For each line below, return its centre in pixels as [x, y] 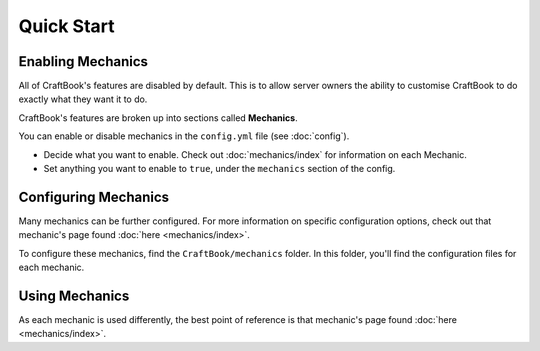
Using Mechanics [74, 295]
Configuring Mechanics [94, 196]
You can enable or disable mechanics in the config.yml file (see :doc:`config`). [184, 136]
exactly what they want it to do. [83, 99]
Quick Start [66, 26]
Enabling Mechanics [83, 61]
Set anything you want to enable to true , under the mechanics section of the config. [219, 169]
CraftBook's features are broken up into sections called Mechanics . [158, 117]
